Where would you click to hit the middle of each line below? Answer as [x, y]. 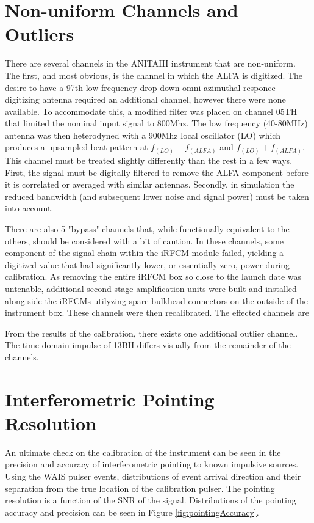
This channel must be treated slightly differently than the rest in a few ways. [149, 160]
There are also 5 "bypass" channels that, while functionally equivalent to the [147, 228]
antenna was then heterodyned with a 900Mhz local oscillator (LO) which [143, 135]
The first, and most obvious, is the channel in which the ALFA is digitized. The [154, 75]
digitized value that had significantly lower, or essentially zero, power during [148, 264]
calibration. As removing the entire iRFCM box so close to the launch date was [153, 276]
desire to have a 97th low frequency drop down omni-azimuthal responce [140, 87]
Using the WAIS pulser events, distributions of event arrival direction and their [153, 476]
